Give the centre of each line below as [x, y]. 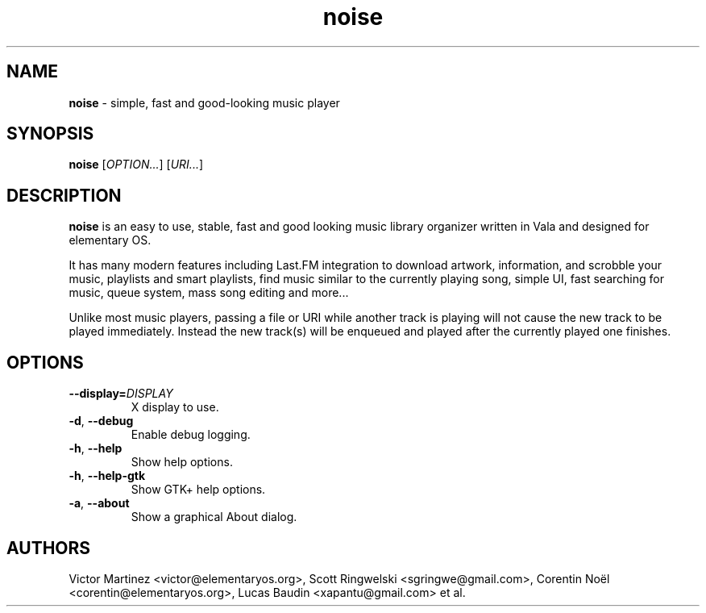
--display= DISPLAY [121, 394]
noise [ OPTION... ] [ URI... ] [136, 165]
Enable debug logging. [191, 435]
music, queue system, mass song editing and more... [209, 293]
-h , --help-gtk [107, 476]
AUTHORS [49, 548]
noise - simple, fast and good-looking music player [204, 102]
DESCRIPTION [64, 195]
